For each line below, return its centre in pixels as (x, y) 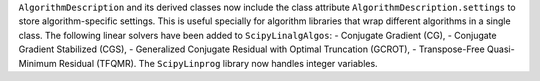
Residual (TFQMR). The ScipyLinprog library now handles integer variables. (218, 63)
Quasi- (500, 49)
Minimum (37, 63)
